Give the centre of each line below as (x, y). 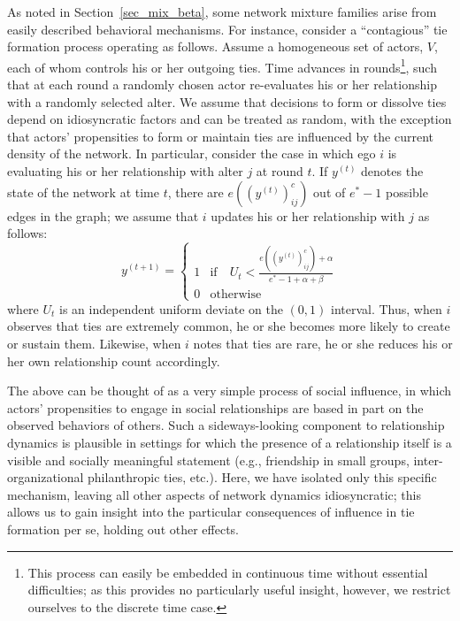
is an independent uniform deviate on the (171, 308)
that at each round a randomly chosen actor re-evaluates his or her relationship (222, 84)
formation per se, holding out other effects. (123, 529)
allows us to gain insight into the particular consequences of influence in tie (211, 512)
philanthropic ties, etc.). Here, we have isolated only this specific (262, 477)
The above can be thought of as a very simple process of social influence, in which (230, 391)
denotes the (392, 171)
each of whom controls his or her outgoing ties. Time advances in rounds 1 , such (222, 65)
